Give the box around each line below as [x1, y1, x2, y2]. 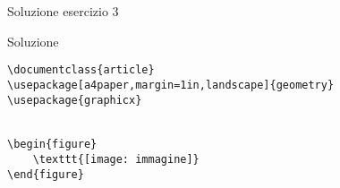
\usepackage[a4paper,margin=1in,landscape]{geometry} [7, 78, 335, 91]
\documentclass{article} [7, 64, 155, 77]
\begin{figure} [7, 138, 98, 151]
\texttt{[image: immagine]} [32, 153, 200, 167]
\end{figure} [7, 167, 84, 181]
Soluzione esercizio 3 [7, 2, 119, 20]
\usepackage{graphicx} [7, 93, 142, 107]
